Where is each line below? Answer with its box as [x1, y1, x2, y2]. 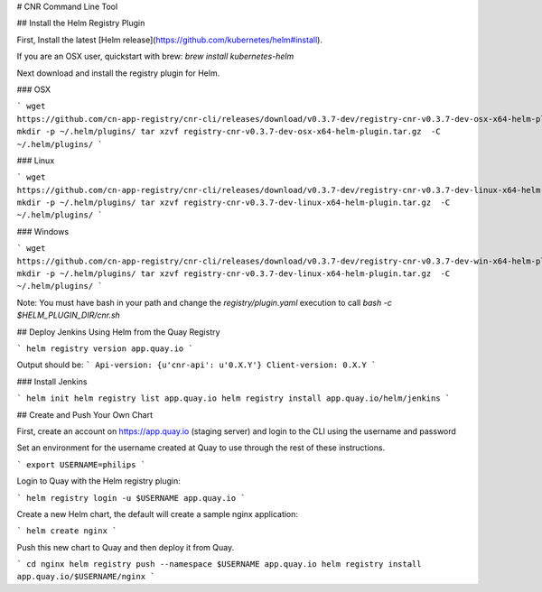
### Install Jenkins [16, 375, 88, 387]
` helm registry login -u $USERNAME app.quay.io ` [16, 493, 246, 503]
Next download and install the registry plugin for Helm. [16, 68, 220, 79]
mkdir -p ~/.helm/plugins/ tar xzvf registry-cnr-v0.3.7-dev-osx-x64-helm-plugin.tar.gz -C [16, 126, 442, 137]
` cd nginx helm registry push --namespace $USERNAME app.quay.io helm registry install [16, 560, 422, 569]
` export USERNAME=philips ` [16, 459, 146, 469]
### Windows [16, 226, 70, 236]
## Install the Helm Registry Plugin [16, 18, 145, 29]
